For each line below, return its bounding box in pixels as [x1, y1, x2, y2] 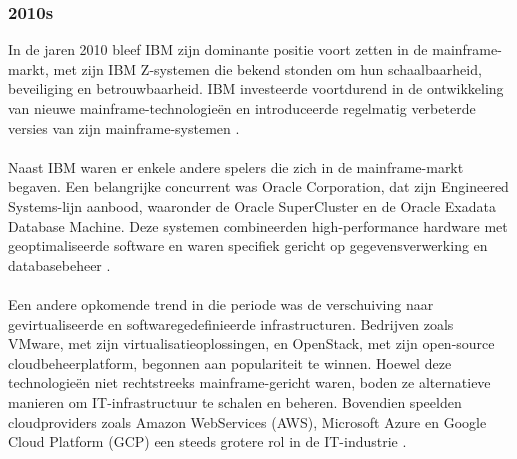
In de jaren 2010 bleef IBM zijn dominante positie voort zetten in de [8, 39, 428, 60]
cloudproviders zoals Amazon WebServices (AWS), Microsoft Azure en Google [8, 411, 487, 432]
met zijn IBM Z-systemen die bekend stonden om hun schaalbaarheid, [53, 58, 482, 79]
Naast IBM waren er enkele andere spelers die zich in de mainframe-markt [8, 156, 464, 177]
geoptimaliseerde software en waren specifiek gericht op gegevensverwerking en [8, 235, 488, 256]
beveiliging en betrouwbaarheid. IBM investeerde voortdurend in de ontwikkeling [8, 78, 504, 99]
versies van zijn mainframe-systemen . [8, 117, 240, 138]
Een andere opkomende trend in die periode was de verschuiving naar [8, 293, 434, 314]
